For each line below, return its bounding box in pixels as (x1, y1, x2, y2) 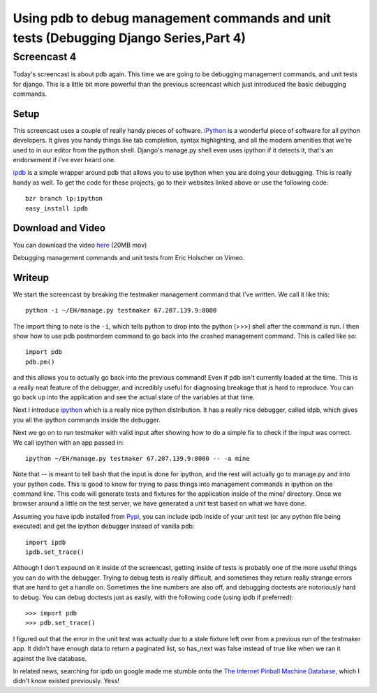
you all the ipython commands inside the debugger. (13, 415, 161, 424)
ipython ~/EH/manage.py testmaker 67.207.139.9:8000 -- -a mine (25, 455, 251, 462)
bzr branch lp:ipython (25, 194, 103, 203)
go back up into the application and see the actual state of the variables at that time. (13, 392, 255, 401)
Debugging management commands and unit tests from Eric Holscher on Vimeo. (13, 253, 245, 262)
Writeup (13, 271, 49, 283)
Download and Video (13, 222, 106, 234)
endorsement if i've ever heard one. (13, 156, 116, 164)
